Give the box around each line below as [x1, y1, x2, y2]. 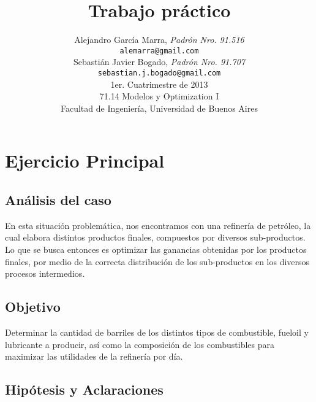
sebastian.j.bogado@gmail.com [97, 68, 221, 77]
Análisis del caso [5, 190, 111, 209]
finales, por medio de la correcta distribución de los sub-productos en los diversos [5, 255, 310, 268]
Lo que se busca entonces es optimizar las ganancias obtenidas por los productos [5, 242, 307, 255]
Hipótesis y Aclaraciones [5, 380, 164, 399]
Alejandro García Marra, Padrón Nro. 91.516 [74, 33, 244, 46]
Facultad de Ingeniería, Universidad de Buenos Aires [61, 101, 258, 114]
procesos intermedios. [5, 267, 85, 280]
